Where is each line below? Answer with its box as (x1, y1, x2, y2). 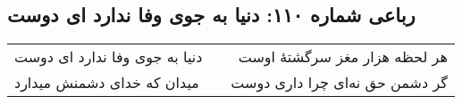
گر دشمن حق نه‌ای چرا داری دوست (231, 72, 448, 93)
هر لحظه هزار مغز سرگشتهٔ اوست (238, 46, 448, 68)
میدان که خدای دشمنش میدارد (14, 72, 199, 93)
